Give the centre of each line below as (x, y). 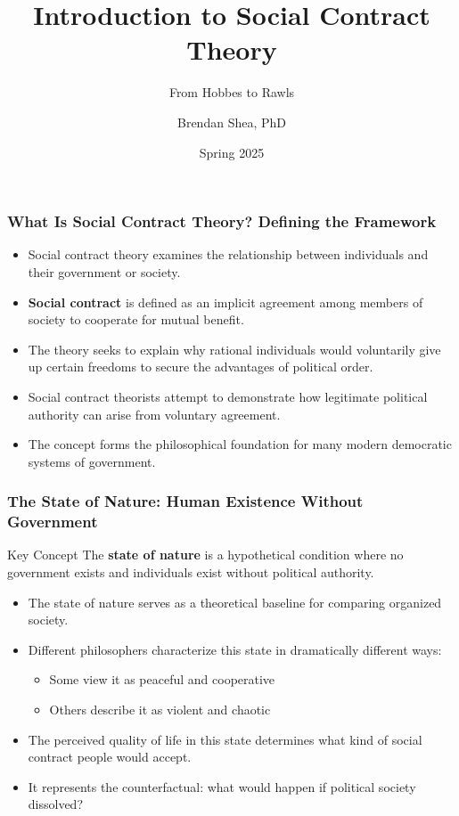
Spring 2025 (232, 152)
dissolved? (56, 804)
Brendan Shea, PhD (232, 122)
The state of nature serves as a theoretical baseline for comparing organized (235, 602)
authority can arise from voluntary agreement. (154, 414)
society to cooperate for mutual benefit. (136, 319)
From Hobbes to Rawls (232, 92)
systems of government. (92, 461)
